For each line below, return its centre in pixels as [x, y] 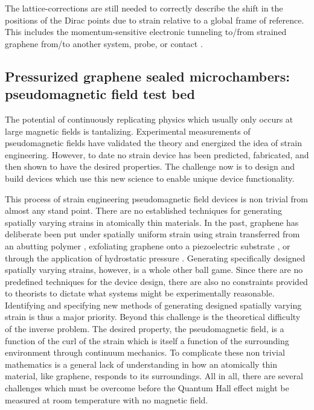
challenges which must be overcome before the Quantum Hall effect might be [147, 388]
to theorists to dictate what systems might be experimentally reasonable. [140, 293]
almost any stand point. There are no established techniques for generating [144, 210]
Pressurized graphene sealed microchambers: [147, 76]
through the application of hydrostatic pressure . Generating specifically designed [155, 258]
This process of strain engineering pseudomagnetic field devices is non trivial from [157, 198]
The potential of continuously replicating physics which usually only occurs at [149, 119]
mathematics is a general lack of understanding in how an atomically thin [141, 364]
